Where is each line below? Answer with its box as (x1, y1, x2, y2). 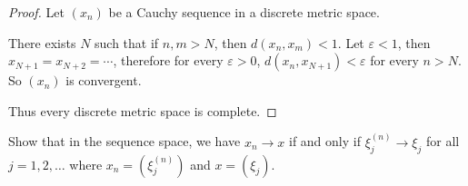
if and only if (288, 132, 361, 151)
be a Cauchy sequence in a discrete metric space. (108, 3, 380, 21)
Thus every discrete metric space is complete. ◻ (8, 101, 277, 120)
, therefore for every (113, 51, 224, 70)
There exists (8, 33, 76, 52)
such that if (95, 33, 159, 52)
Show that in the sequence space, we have (8, 132, 241, 151)
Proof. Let (8, 3, 65, 21)
